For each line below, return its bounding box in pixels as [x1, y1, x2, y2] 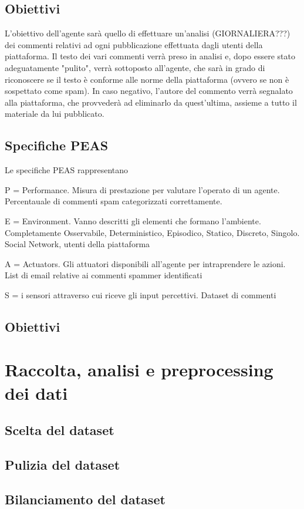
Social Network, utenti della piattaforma [5, 238, 150, 250]
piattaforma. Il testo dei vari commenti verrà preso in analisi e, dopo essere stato [5, 50, 295, 62]
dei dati [5, 380, 68, 404]
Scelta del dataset [5, 421, 114, 439]
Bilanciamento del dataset [5, 490, 165, 508]
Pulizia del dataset [5, 456, 120, 474]
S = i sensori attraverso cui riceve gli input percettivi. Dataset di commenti [5, 288, 276, 301]
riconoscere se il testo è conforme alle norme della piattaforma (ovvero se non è [5, 73, 289, 85]
